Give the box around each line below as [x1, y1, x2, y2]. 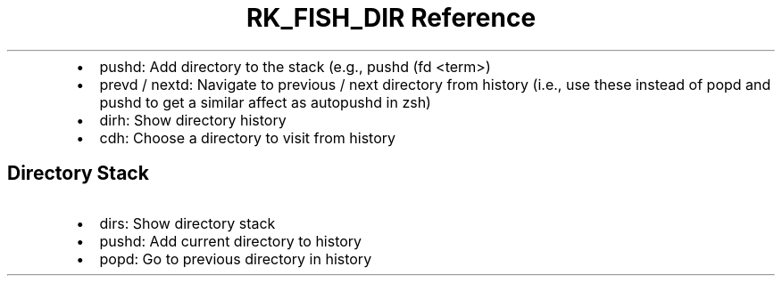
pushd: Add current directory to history [99, 231, 362, 250]
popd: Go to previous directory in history [99, 249, 372, 268]
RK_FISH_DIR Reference [245, 3, 537, 33]
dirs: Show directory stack [99, 214, 276, 232]
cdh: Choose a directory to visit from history [99, 128, 396, 147]
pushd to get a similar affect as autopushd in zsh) [99, 93, 431, 111]
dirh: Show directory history [99, 110, 287, 129]
